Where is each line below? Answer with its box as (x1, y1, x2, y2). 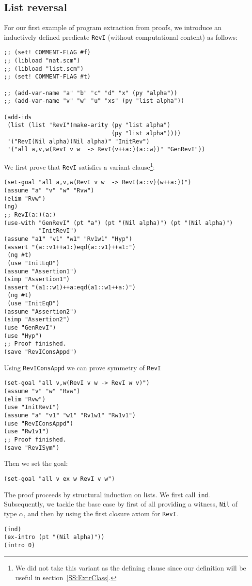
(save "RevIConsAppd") (4, 348, 77, 356)
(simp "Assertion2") (4, 316, 70, 323)
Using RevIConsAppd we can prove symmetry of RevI (4, 362, 161, 372)
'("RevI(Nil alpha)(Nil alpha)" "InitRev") (7, 138, 150, 145)
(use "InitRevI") (4, 404, 60, 411)
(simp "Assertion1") (4, 276, 70, 283)
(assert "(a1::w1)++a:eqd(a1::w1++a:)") (4, 284, 136, 291)
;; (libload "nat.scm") (4, 57, 80, 64)
